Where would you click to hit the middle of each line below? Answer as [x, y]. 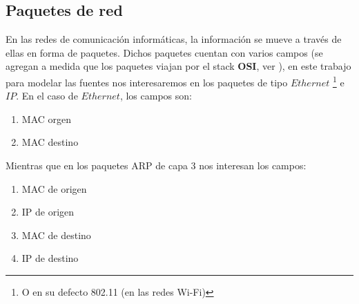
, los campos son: [156, 96]
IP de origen [48, 212]
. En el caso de [47, 96]
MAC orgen [47, 118]
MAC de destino [56, 235]
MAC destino [50, 142]
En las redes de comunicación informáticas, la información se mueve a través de [174, 39]
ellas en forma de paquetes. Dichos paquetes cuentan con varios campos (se [164, 52]
